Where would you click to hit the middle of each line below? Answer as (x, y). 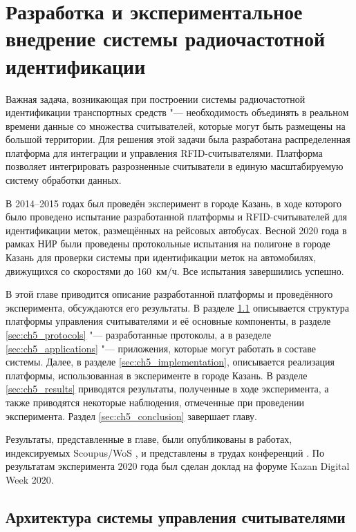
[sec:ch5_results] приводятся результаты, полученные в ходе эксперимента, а (167, 389)
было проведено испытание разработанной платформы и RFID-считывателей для (176, 217)
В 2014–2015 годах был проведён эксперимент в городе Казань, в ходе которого (174, 203)
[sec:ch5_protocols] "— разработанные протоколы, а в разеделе (139, 334)
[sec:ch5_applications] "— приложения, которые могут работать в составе (161, 348)
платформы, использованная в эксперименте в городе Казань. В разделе (157, 375)
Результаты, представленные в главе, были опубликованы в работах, (149, 439)
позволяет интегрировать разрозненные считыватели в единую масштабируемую (175, 166)
